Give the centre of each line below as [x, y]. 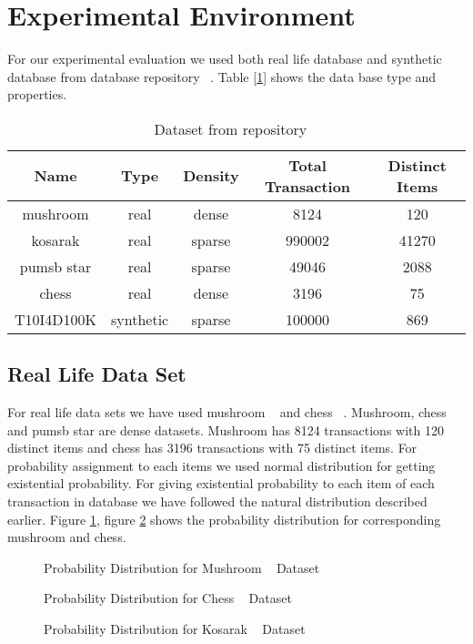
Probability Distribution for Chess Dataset [168, 598]
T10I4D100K [56, 319]
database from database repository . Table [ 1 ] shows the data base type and [222, 76]
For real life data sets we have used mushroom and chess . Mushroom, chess [227, 412]
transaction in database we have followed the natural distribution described [217, 501]
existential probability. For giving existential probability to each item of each [221, 483]
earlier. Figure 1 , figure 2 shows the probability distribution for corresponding [224, 519]
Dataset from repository [231, 128]
